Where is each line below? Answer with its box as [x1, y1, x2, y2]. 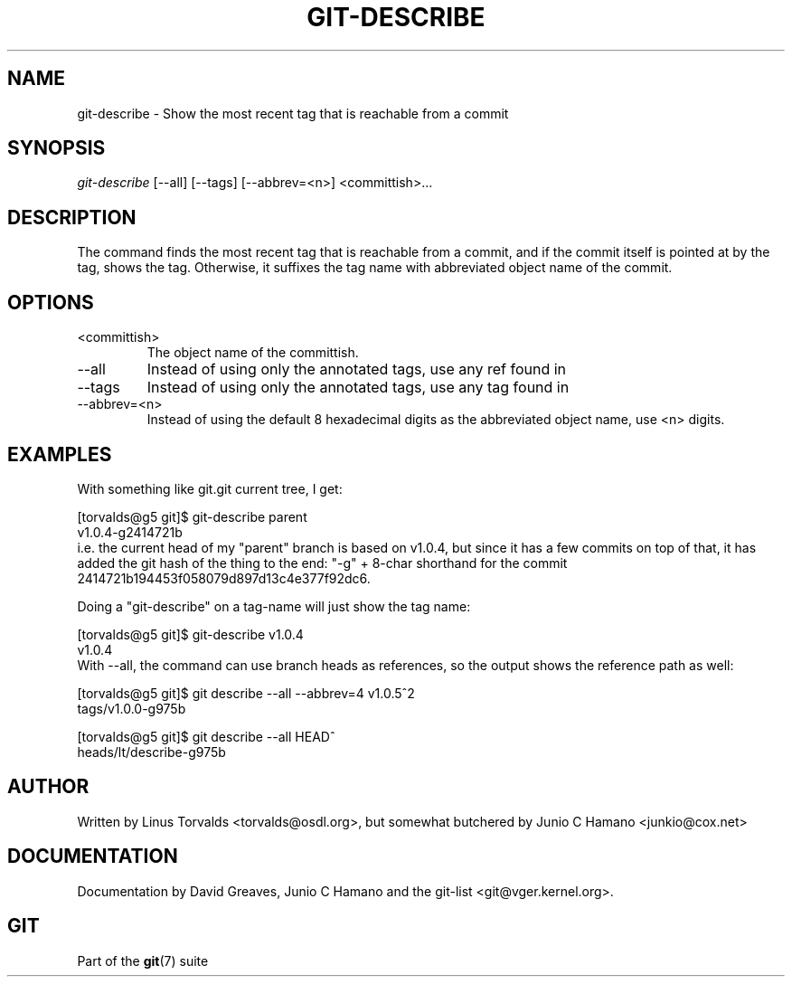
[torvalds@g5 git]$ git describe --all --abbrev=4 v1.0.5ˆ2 [77, 685, 415, 701]
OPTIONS [7, 290, 94, 314]
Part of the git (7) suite [77, 952, 209, 969]
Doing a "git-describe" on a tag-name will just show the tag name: [77, 598, 471, 614]
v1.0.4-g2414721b [77, 524, 183, 540]
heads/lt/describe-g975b [77, 743, 226, 760]
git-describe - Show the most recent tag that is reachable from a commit [77, 105, 509, 121]
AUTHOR [7, 775, 90, 799]
